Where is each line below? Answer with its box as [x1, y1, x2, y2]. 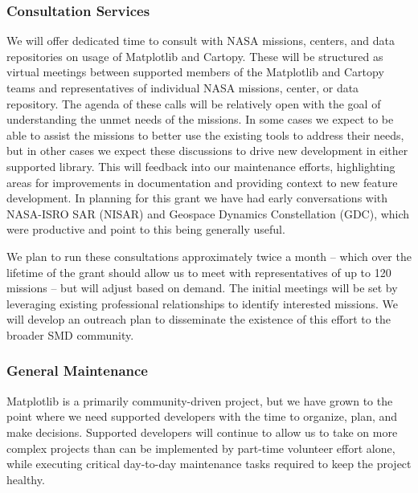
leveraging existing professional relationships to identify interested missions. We [6, 295, 398, 312]
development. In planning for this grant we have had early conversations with [6, 189, 388, 206]
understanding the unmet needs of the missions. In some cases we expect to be [6, 111, 394, 128]
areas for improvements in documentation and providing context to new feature [6, 173, 398, 190]
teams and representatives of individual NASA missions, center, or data [6, 79, 359, 96]
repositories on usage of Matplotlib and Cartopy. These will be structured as [6, 47, 383, 64]
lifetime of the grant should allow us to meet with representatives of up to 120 [6, 263, 391, 280]
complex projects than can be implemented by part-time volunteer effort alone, [6, 439, 395, 456]
